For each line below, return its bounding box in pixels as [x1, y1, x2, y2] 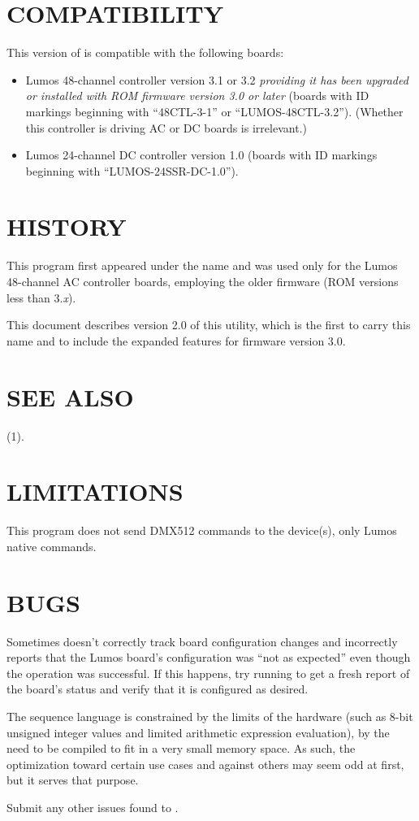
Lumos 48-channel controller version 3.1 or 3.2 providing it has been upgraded [25, 71, 408, 88]
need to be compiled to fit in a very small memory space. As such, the [6, 740, 356, 757]
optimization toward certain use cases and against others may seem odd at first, [6, 755, 404, 772]
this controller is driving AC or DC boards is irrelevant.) [25, 119, 307, 136]
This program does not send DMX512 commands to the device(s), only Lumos [6, 522, 397, 539]
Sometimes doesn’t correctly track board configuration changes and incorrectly [6, 632, 398, 649]
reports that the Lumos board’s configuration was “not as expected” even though [6, 649, 411, 666]
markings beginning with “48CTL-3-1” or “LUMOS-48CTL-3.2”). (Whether [25, 102, 404, 119]
